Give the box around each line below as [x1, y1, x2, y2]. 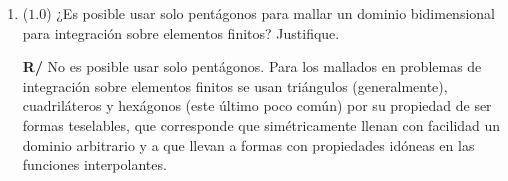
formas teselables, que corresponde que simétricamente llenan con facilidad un [22, 114, 501, 135]
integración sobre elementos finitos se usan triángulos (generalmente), [22, 75, 448, 96]
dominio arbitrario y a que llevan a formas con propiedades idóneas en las [22, 134, 475, 155]
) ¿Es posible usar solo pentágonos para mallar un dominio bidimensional [46, 3, 495, 23]
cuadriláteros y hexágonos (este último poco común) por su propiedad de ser [22, 95, 492, 116]
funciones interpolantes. [22, 154, 167, 175]
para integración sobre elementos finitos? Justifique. [22, 22, 340, 43]
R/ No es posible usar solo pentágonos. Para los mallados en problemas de [22, 56, 482, 77]
